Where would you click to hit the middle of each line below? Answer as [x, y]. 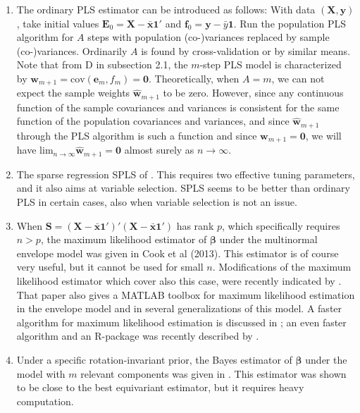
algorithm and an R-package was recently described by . [138, 336]
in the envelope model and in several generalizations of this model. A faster [179, 308]
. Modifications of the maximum [282, 267]
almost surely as [159, 150]
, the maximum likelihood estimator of [124, 239]
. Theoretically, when [194, 78]
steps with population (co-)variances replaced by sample [209, 37]
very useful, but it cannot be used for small [110, 267]
